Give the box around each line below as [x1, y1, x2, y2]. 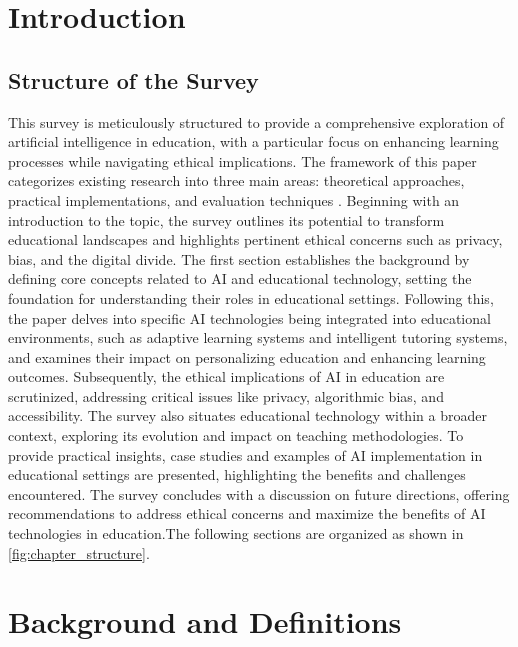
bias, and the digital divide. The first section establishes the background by [8, 248, 470, 269]
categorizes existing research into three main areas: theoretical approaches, [8, 170, 465, 191]
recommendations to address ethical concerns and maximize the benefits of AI [8, 503, 486, 524]
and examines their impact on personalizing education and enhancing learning [8, 346, 486, 367]
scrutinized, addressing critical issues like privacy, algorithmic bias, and [8, 385, 444, 406]
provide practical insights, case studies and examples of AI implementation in [8, 444, 483, 465]
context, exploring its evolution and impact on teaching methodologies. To [8, 425, 464, 446]
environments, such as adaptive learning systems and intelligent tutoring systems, [8, 327, 508, 348]
